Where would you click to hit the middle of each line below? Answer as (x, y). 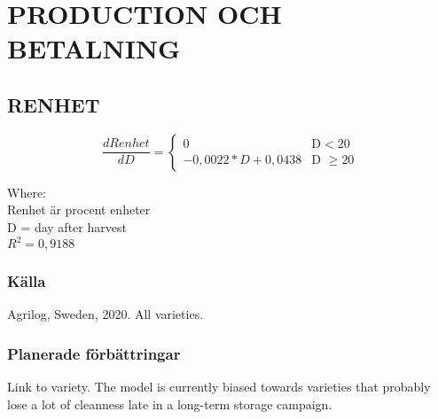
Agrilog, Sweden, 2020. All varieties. (106, 314)
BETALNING (94, 48)
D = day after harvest (67, 226)
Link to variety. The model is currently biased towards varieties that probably (219, 387)
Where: (27, 192)
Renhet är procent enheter (79, 209)
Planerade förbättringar (94, 353)
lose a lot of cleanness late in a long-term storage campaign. (170, 403)
